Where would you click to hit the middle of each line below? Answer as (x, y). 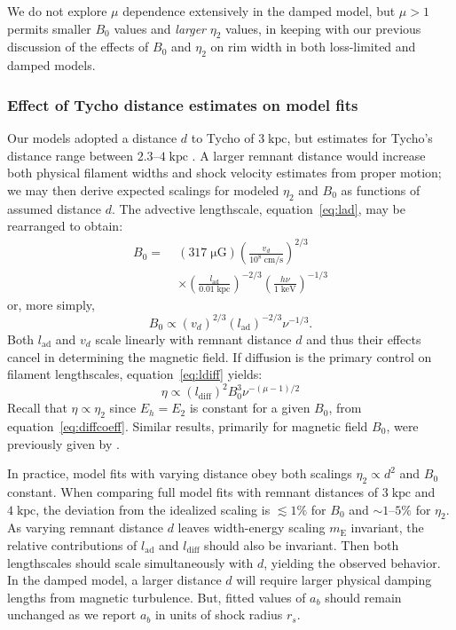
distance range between (71, 155)
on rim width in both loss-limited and (313, 47)
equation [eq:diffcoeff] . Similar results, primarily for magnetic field (188, 426)
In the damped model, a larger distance (114, 580)
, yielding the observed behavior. (352, 562)
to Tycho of (223, 138)
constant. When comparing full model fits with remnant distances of (193, 491)
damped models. (51, 65)
